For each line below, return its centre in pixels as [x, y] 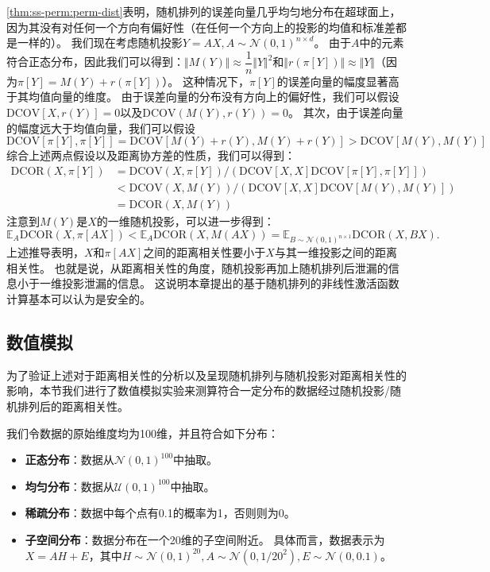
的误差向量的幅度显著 [332, 81]
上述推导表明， [45, 252]
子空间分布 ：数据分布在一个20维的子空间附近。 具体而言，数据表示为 [205, 539]
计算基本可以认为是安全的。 [79, 299]
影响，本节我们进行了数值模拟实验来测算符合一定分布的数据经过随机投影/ [198, 390]
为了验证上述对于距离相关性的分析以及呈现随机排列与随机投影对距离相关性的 [206, 375]
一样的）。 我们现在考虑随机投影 [100, 43]
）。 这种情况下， [206, 81]
